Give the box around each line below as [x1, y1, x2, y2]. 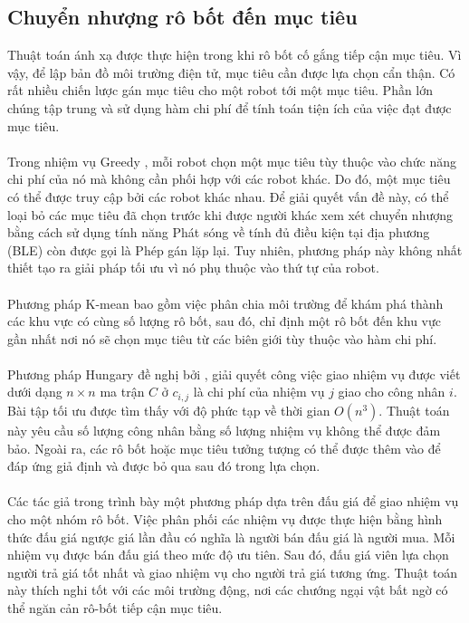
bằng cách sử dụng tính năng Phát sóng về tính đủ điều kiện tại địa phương [7, 223, 430, 242]
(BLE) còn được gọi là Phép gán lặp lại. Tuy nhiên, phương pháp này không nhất [7, 240, 463, 259]
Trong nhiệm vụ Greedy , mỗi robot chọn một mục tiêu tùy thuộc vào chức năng [7, 151, 457, 170]
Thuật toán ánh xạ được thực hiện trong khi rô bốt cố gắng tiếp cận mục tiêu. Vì [7, 45, 462, 64]
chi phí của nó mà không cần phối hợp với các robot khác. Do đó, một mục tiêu [7, 169, 451, 188]
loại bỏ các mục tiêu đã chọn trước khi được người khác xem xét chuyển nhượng [7, 205, 453, 224]
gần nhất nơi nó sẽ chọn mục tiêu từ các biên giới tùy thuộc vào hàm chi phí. [7, 329, 437, 348]
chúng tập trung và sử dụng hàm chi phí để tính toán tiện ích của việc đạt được [7, 98, 452, 117]
